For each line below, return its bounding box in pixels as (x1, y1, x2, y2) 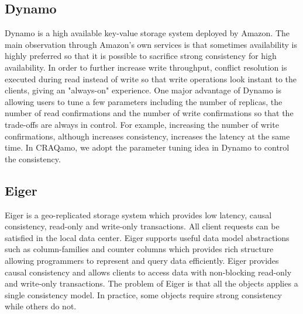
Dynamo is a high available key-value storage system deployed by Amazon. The (5, 27, 290, 39)
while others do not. (5, 300, 77, 312)
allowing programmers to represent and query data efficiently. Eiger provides (5, 254, 279, 266)
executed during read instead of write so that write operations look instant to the (5, 72, 297, 85)
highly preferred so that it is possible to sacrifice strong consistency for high (5, 50, 277, 62)
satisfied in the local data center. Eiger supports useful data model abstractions (5, 231, 290, 243)
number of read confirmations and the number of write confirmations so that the (5, 107, 294, 119)
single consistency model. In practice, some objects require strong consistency (5, 288, 282, 301)
